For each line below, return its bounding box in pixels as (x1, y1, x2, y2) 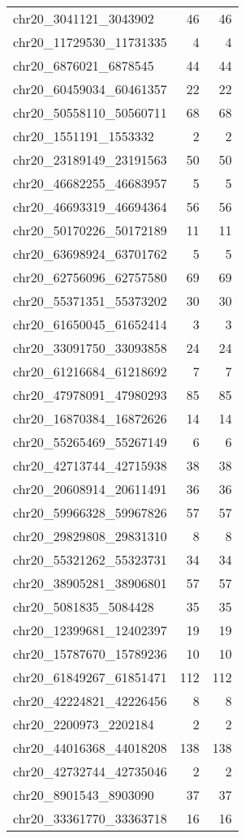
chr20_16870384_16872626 (13, 409, 167, 428)
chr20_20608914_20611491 (13, 479, 167, 498)
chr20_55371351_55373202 (13, 291, 167, 310)
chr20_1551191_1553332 (13, 127, 154, 145)
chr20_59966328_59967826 (13, 503, 167, 522)
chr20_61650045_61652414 (13, 315, 167, 333)
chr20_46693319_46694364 (13, 197, 167, 216)
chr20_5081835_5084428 (13, 597, 154, 616)
